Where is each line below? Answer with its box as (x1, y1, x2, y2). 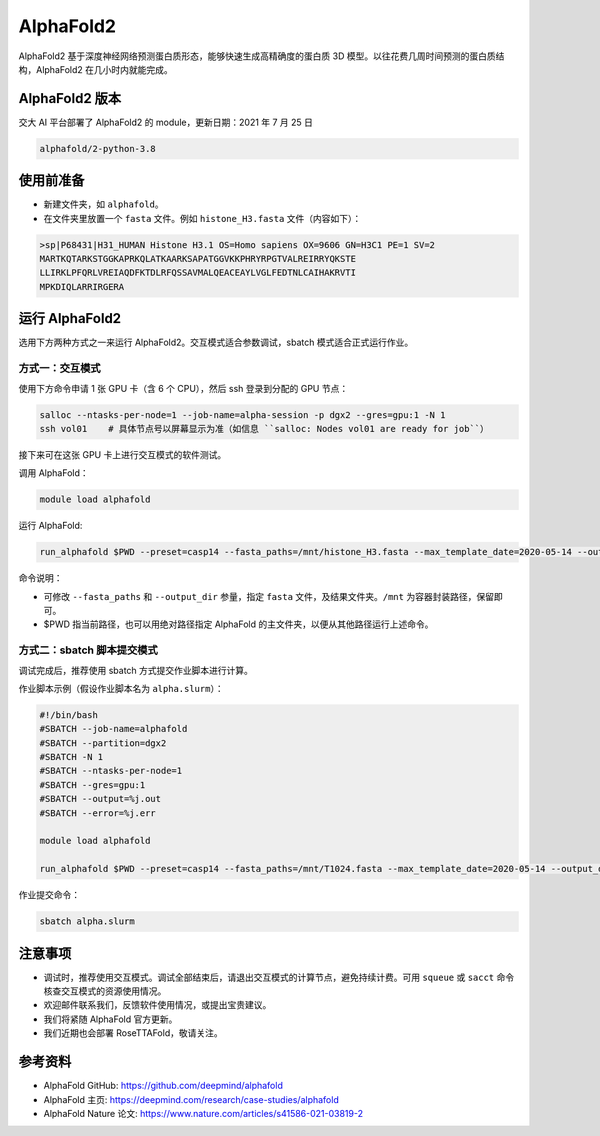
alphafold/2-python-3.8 (39, 143, 157, 154)
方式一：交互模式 (18, 361, 101, 375)
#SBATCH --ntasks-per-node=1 (39, 765, 183, 777)
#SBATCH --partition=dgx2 (39, 737, 167, 749)
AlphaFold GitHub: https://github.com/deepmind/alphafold (43, 1080, 284, 1092)
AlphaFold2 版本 (18, 90, 122, 107)
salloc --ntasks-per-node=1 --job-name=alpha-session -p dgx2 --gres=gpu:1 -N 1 (39, 409, 446, 420)
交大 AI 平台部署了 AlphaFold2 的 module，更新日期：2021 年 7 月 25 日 (18, 116, 314, 128)
